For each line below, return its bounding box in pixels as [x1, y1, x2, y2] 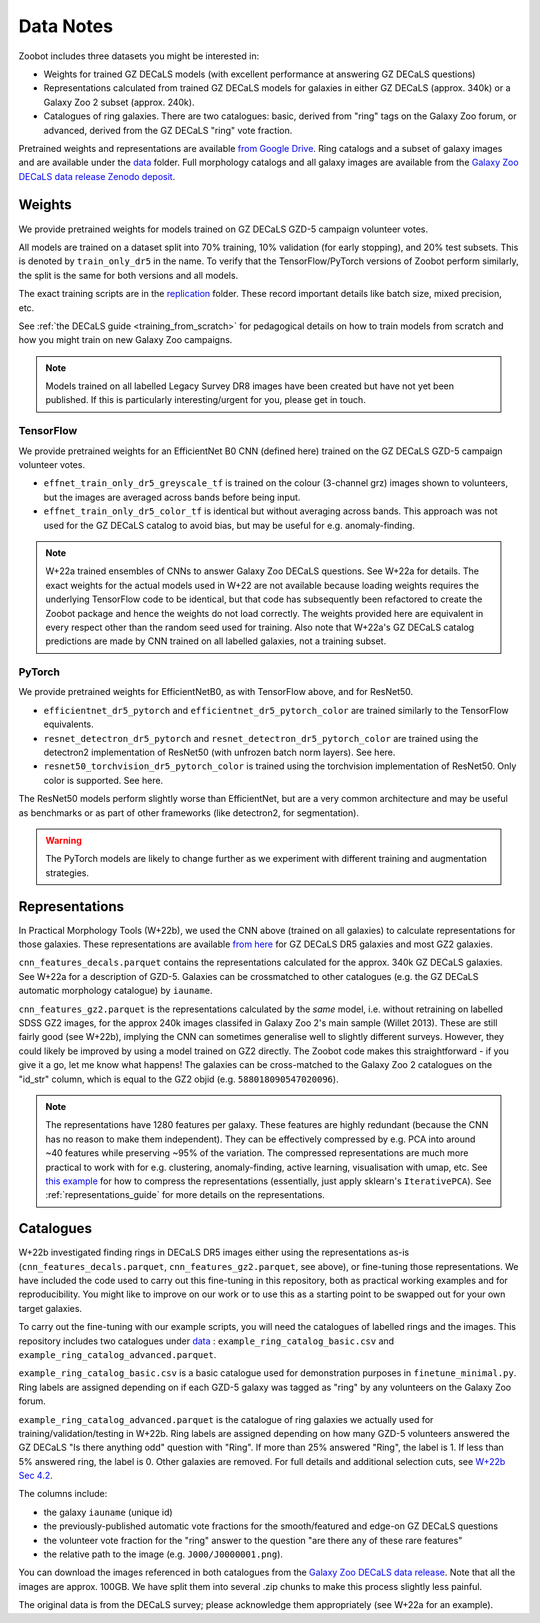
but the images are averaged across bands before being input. [43, 491, 301, 503]
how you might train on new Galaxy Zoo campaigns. [18, 334, 233, 346]
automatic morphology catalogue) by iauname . [18, 985, 213, 997]
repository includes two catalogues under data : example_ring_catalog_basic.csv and [18, 1335, 395, 1347]
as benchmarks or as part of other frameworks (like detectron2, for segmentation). [18, 806, 360, 819]
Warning [45, 834, 82, 846]
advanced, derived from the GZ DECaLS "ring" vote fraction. [43, 124, 293, 136]
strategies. [45, 866, 90, 879]
